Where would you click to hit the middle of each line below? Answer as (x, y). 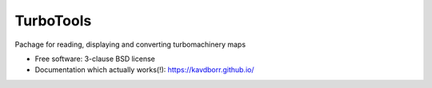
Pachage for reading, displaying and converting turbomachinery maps (130, 44)
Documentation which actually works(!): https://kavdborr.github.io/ (144, 70)
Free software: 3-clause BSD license (95, 59)
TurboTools (53, 21)
